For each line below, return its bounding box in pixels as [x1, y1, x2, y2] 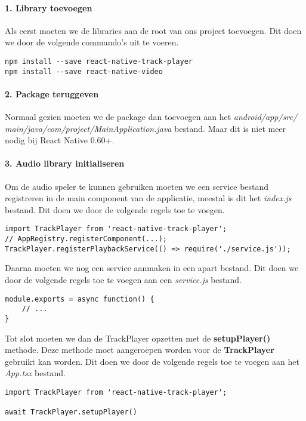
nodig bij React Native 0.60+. [5, 134, 115, 146]
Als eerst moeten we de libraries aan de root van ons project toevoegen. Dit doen [5, 24, 302, 36]
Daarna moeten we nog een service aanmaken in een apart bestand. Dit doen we [5, 262, 299, 274]
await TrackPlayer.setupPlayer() [5, 408, 137, 417]
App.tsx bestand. [5, 367, 66, 379]
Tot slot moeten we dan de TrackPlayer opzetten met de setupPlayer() [5, 331, 271, 344]
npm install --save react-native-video [5, 67, 163, 76]
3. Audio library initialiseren [5, 157, 125, 170]
